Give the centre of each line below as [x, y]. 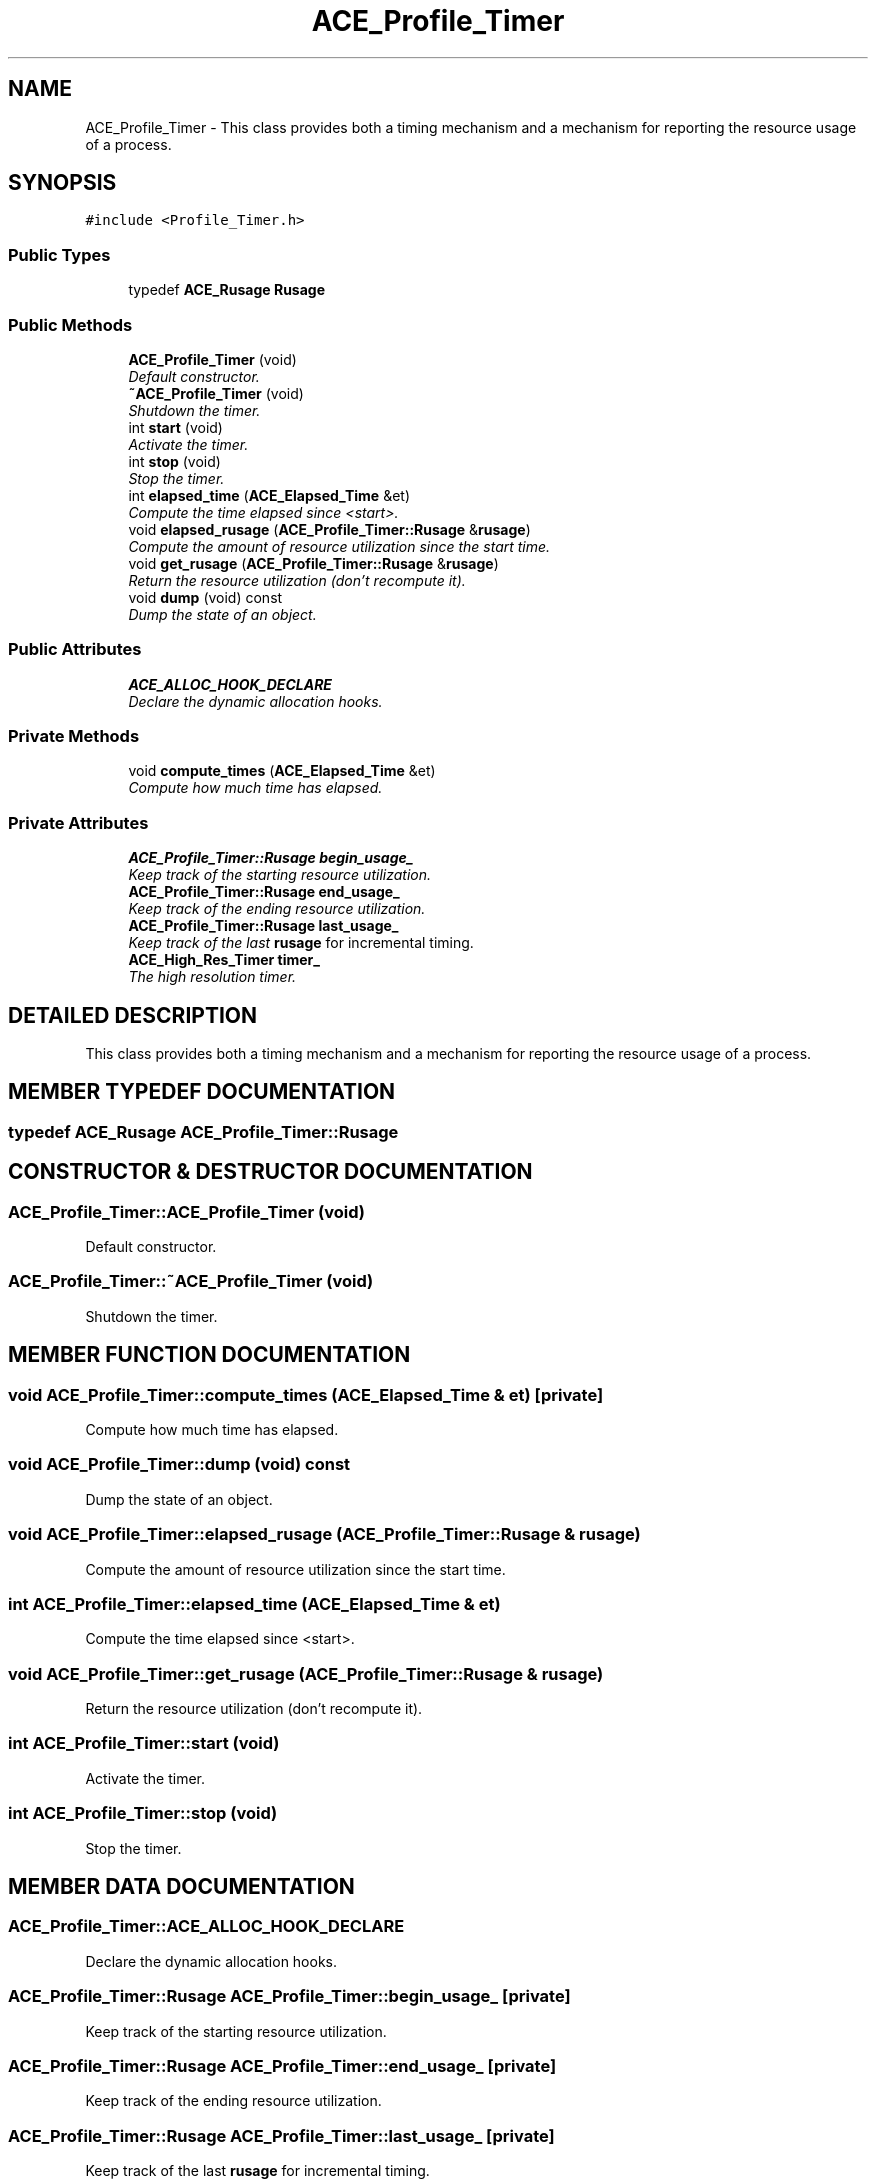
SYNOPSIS [62, 183]
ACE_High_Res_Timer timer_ [224, 960]
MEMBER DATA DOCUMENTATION [181, 1886]
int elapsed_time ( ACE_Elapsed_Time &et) [269, 495]
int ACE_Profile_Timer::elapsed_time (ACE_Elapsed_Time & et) [254, 1603]
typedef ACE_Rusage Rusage [227, 290]
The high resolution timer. [212, 977]
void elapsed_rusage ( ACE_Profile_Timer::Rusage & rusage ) [329, 529]
